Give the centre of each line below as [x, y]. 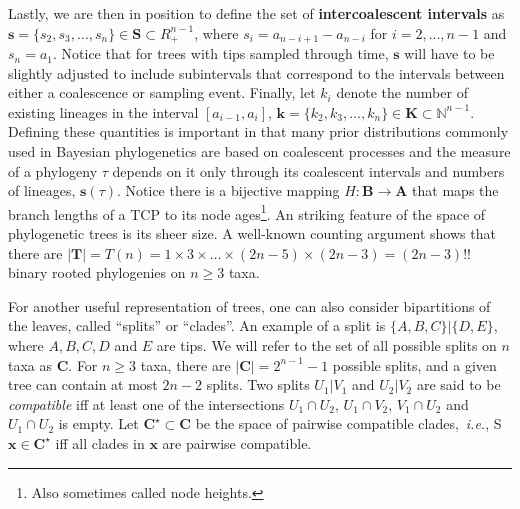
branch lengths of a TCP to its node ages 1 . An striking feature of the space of [247, 212]
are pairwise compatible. [237, 442]
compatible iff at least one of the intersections [146, 403]
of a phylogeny [53, 170]
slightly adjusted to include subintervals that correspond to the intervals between [256, 72]
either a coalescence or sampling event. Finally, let [162, 92]
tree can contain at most [83, 384]
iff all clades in [100, 442]
